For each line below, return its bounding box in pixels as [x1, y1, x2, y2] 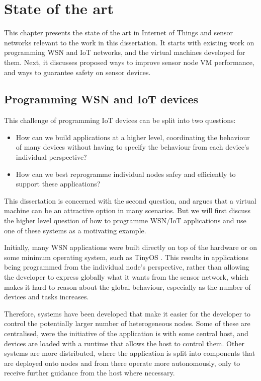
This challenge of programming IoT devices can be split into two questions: [4, 115, 236, 125]
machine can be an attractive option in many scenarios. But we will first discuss [4, 205, 250, 216]
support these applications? [16, 178, 101, 189]
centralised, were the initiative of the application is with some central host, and [4, 328, 248, 338]
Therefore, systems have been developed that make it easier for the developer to [4, 308, 251, 319]
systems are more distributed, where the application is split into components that [4, 348, 255, 358]
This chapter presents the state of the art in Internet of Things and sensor [4, 27, 233, 38]
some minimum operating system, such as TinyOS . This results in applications [4, 251, 249, 262]
